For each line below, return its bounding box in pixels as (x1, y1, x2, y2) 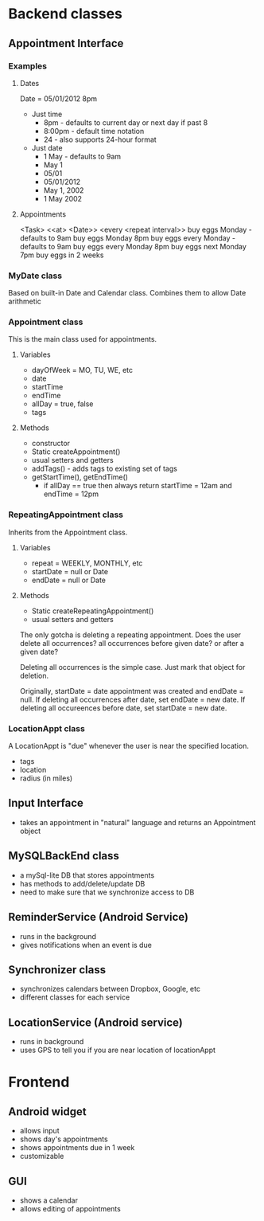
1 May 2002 (43, 194, 82, 203)
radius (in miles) (19, 773, 73, 783)
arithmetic (8, 296, 41, 307)
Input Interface (8, 796, 83, 810)
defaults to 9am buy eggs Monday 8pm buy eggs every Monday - (19, 233, 236, 243)
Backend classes (8, 5, 123, 23)
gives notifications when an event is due (19, 940, 153, 949)
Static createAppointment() (31, 447, 121, 456)
